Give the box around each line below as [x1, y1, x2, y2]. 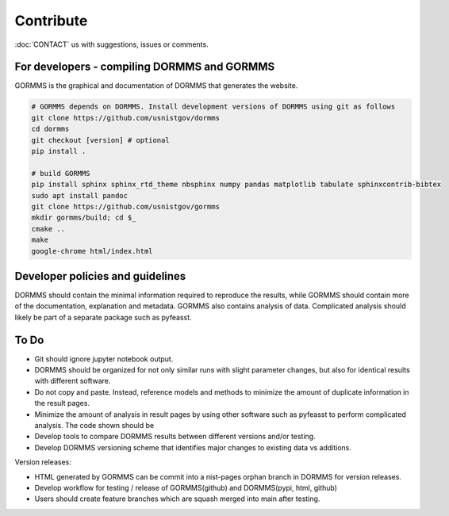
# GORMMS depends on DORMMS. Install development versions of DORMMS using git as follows [31, 102, 396, 111]
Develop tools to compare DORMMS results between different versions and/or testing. [34, 432, 317, 441]
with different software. [34, 376, 111, 386]
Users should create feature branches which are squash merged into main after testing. [34, 494, 320, 503]
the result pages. [34, 399, 90, 408]
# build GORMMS [31, 169, 90, 178]
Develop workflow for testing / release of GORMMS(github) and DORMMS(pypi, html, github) [34, 484, 337, 492]
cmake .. [31, 224, 66, 233]
